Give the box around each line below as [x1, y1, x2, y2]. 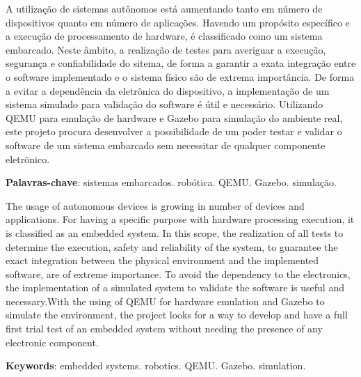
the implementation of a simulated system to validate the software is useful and [6, 280, 344, 295]
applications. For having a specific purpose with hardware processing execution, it [6, 212, 355, 226]
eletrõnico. [6, 151, 50, 166]
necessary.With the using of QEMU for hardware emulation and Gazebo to [6, 293, 325, 308]
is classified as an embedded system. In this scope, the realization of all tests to [6, 225, 344, 240]
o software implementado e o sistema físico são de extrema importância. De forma [6, 69, 355, 84]
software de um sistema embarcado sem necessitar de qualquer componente [6, 137, 326, 152]
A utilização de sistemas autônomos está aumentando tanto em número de [6, 1, 323, 15]
